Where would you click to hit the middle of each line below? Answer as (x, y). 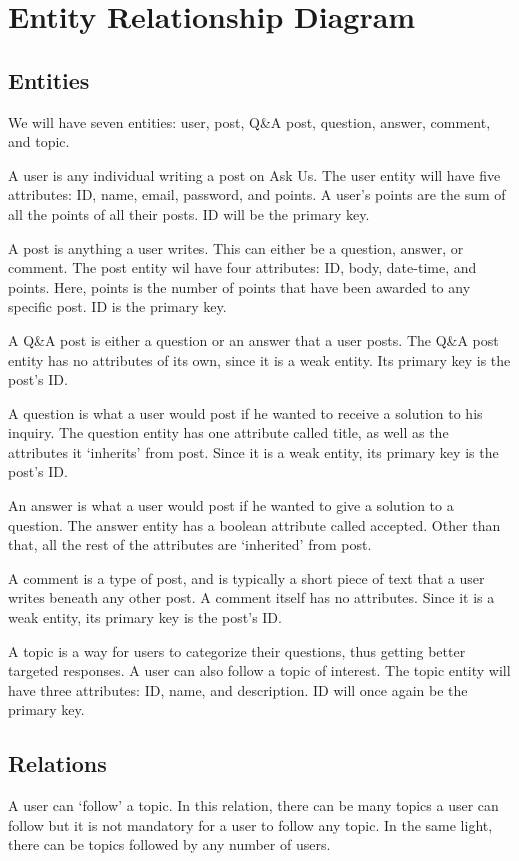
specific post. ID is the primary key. (117, 306)
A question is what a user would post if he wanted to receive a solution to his (245, 412)
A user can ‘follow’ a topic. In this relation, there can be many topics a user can (253, 805)
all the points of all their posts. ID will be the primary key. (189, 213)
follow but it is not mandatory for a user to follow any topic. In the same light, (250, 824)
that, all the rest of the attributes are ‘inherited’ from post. (190, 544)
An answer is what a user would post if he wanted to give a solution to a (231, 505)
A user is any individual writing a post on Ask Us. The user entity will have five (254, 174)
